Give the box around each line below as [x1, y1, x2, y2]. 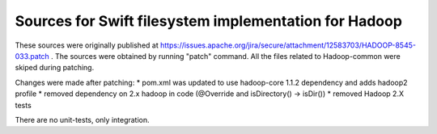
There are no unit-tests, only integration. [15, 115, 150, 124]
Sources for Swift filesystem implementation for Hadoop [15, 12, 402, 30]
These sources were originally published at [15, 40, 159, 50]
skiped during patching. [15, 63, 95, 73]
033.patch [15, 51, 50, 61]
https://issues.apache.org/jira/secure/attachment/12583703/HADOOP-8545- [159, 40, 417, 50]
